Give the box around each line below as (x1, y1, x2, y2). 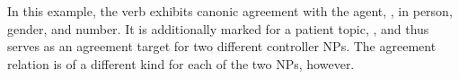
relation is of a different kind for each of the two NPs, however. (7, 54, 355, 73)
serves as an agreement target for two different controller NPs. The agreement (7, 37, 437, 56)
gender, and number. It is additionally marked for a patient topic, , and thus (7, 19, 429, 38)
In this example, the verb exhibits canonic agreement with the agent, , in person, (7, 2, 453, 20)
